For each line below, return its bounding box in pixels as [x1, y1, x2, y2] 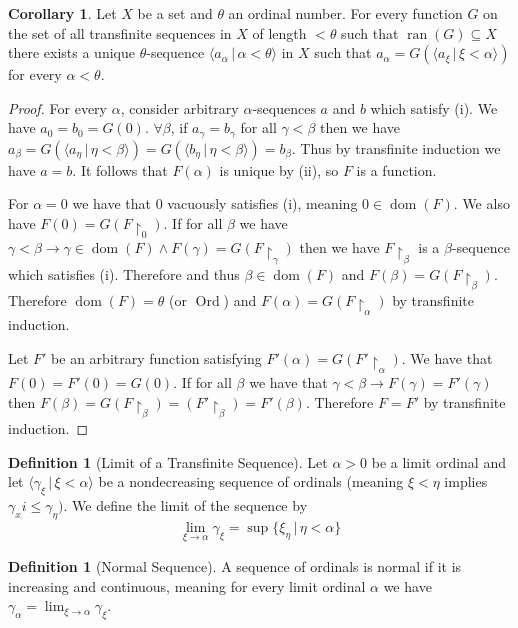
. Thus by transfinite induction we [291, 137, 501, 158]
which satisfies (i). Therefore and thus [8, 263, 240, 284]
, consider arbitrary [120, 97, 239, 118]
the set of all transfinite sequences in [8, 22, 232, 43]
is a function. [356, 159, 437, 180]
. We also [453, 193, 510, 214]
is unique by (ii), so [219, 159, 339, 180]
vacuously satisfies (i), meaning [167, 193, 358, 214]
